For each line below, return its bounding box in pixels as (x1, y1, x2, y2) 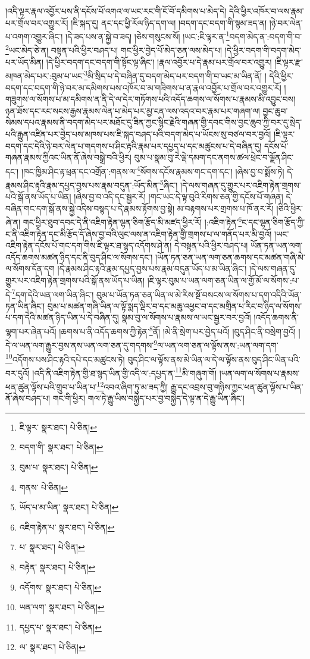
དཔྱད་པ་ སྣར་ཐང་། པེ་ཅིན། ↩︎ (19, 620, 102, 633)
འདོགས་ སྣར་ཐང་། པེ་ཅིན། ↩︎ (19, 580, 101, 593)
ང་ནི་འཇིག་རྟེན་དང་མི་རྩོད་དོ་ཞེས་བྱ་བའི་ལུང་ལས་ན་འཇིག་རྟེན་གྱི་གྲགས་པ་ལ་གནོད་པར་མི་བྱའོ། (5, 227, 272, 240)
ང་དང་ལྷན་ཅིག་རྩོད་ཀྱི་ (242, 216, 305, 228)
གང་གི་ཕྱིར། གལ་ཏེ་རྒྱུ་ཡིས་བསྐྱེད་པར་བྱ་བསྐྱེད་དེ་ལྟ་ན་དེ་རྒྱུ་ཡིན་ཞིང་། (52, 392, 245, 404)
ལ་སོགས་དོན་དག (5, 262, 55, 275)
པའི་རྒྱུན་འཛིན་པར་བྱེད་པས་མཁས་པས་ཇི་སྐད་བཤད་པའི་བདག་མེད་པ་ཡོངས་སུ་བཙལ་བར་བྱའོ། (5, 127, 271, 140)
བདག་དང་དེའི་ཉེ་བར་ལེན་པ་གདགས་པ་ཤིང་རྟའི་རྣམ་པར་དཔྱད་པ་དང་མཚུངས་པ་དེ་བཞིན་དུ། (5, 139, 262, 152)
